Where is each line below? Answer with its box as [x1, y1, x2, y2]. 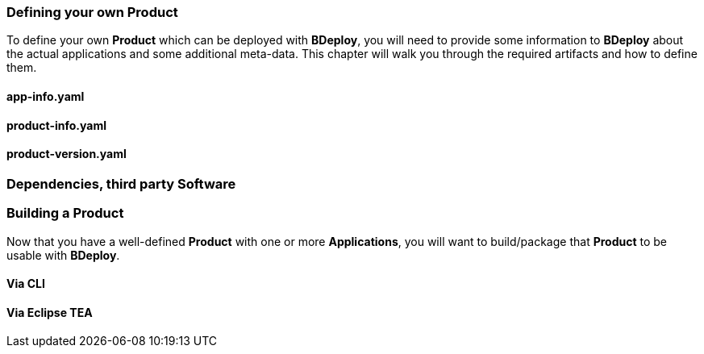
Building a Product [6, 205, 124, 222]
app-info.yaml [6, 89, 85, 103]
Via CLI [6, 277, 45, 291]
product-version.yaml [6, 147, 127, 161]
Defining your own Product [6, 4, 178, 20]
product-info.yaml [6, 118, 107, 132]
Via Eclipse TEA [6, 305, 93, 319]
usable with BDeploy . [6, 248, 120, 262]
